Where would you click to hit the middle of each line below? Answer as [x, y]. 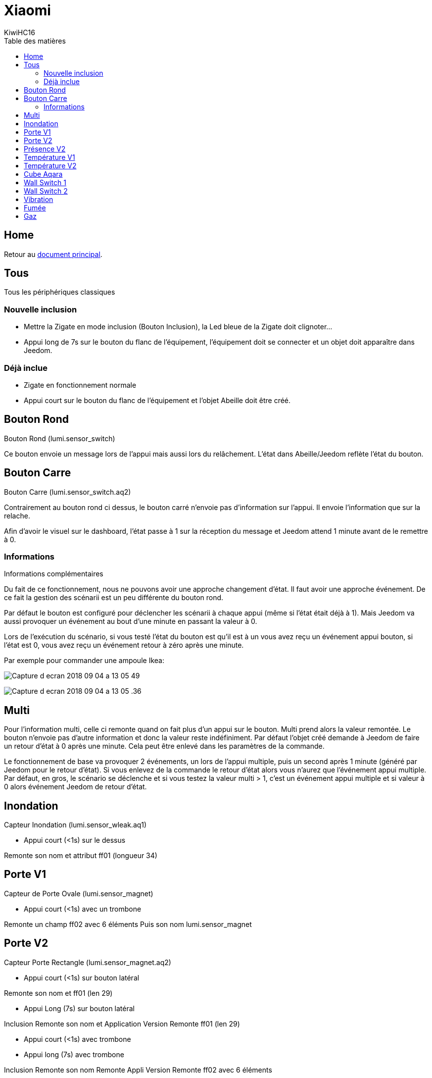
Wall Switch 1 [45, 182]
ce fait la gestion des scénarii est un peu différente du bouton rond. [114, 598]
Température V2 [50, 165]
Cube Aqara [43, 174]
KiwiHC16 [20, 32]
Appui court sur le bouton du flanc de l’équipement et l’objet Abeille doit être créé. [157, 400]
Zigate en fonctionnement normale [80, 385]
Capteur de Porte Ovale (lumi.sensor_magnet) [79, 893]
